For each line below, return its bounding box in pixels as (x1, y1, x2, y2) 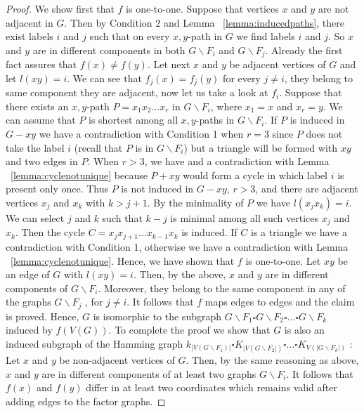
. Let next (147, 57, 190, 72)
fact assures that (6, 57, 77, 72)
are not (318, 1, 349, 15)
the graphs (6, 294, 51, 309)
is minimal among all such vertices (170, 211, 318, 225)
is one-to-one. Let (245, 253, 321, 268)
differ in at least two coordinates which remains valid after (86, 380, 337, 395)
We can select (6, 211, 65, 225)
